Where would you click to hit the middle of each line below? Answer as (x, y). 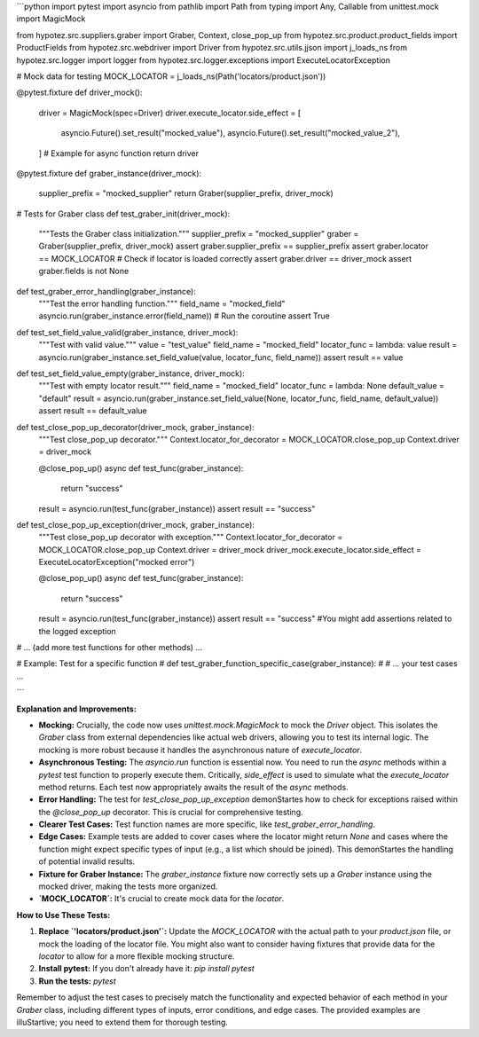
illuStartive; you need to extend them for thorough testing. (122, 1022)
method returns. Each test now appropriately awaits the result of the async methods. (194, 787)
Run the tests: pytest (77, 981)
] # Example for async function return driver (119, 153)
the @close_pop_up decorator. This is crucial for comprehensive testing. (171, 812)
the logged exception (78, 631)
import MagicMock (51, 19)
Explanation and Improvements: (76, 709)
